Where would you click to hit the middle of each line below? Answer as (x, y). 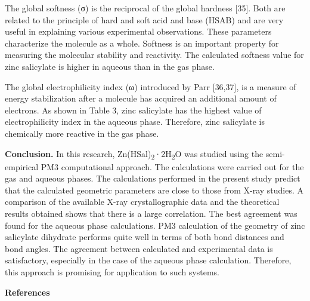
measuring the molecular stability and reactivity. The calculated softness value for (154, 55)
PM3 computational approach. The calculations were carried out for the (172, 166)
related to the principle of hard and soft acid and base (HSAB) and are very (144, 19)
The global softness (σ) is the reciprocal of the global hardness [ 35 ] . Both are (145, 8)
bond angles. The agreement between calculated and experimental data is (139, 248)
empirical (22, 166)
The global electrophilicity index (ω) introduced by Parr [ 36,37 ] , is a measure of (151, 86)
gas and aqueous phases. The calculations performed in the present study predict (153, 178)
